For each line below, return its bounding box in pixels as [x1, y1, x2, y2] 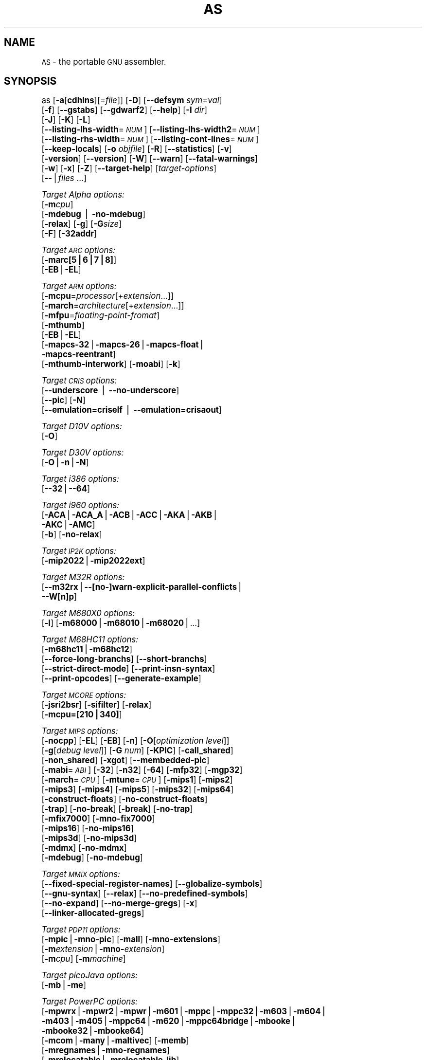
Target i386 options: [41, 474, 119, 484]
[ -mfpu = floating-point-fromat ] [41, 311, 160, 321]
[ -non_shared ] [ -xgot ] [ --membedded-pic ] [41, 755, 210, 766]
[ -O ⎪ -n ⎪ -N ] [41, 457, 89, 468]
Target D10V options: [41, 421, 122, 432]
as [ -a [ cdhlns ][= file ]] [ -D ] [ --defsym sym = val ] [41, 95, 222, 106]
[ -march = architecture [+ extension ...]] [41, 301, 184, 311]
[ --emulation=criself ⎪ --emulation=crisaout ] [41, 405, 222, 415]
